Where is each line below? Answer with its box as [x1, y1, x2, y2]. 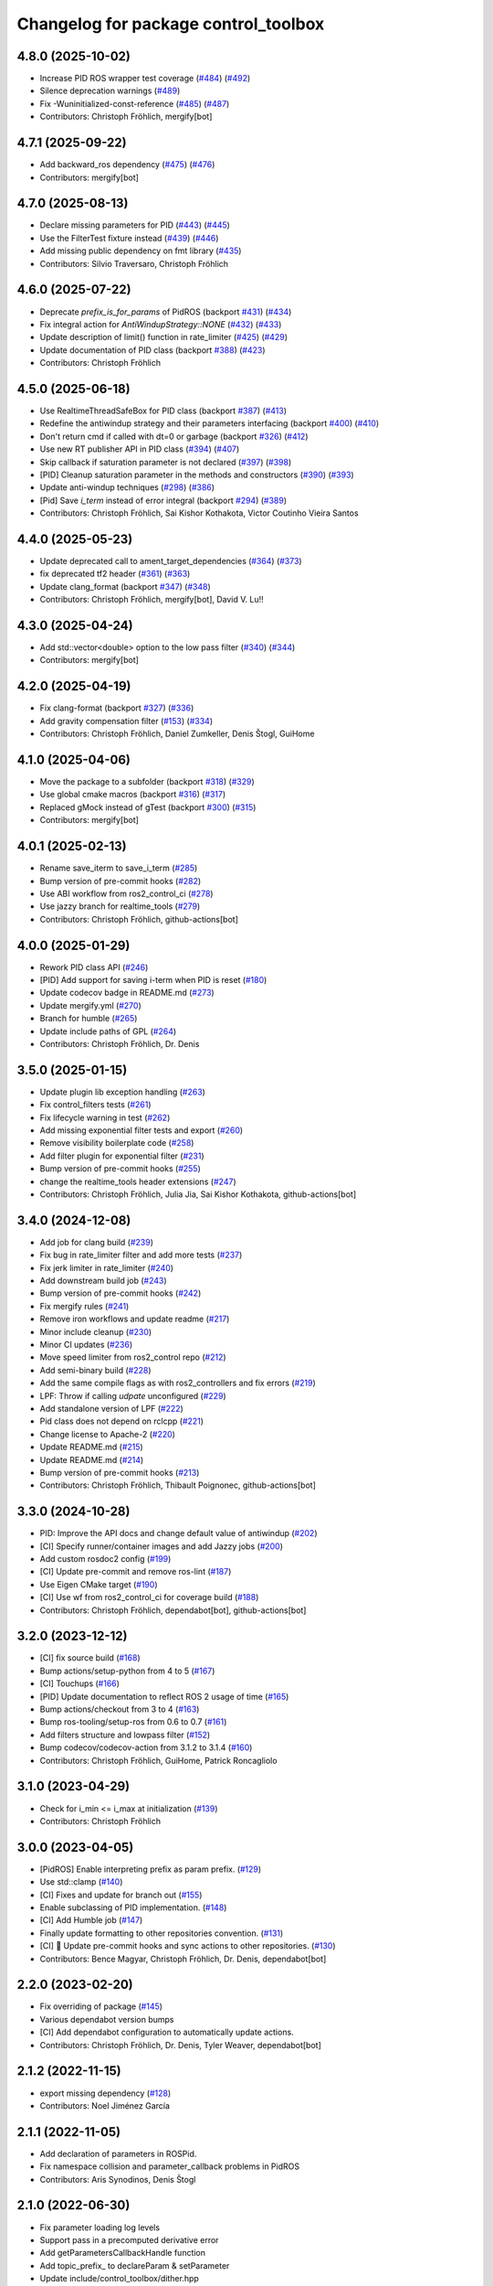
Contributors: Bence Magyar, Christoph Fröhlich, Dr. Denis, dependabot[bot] [39, 1953, 327, 1964]
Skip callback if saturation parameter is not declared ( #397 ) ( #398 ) [39, 456, 292, 467]
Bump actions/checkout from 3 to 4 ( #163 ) [39, 1704, 200, 1714]
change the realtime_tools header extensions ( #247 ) [39, 1176, 236, 1187]
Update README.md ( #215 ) [39, 1441, 143, 1453]
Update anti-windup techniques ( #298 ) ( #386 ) [39, 482, 215, 493]
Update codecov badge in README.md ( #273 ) [39, 988, 215, 999]
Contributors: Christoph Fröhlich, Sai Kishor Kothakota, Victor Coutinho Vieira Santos [39, 507, 360, 518]
